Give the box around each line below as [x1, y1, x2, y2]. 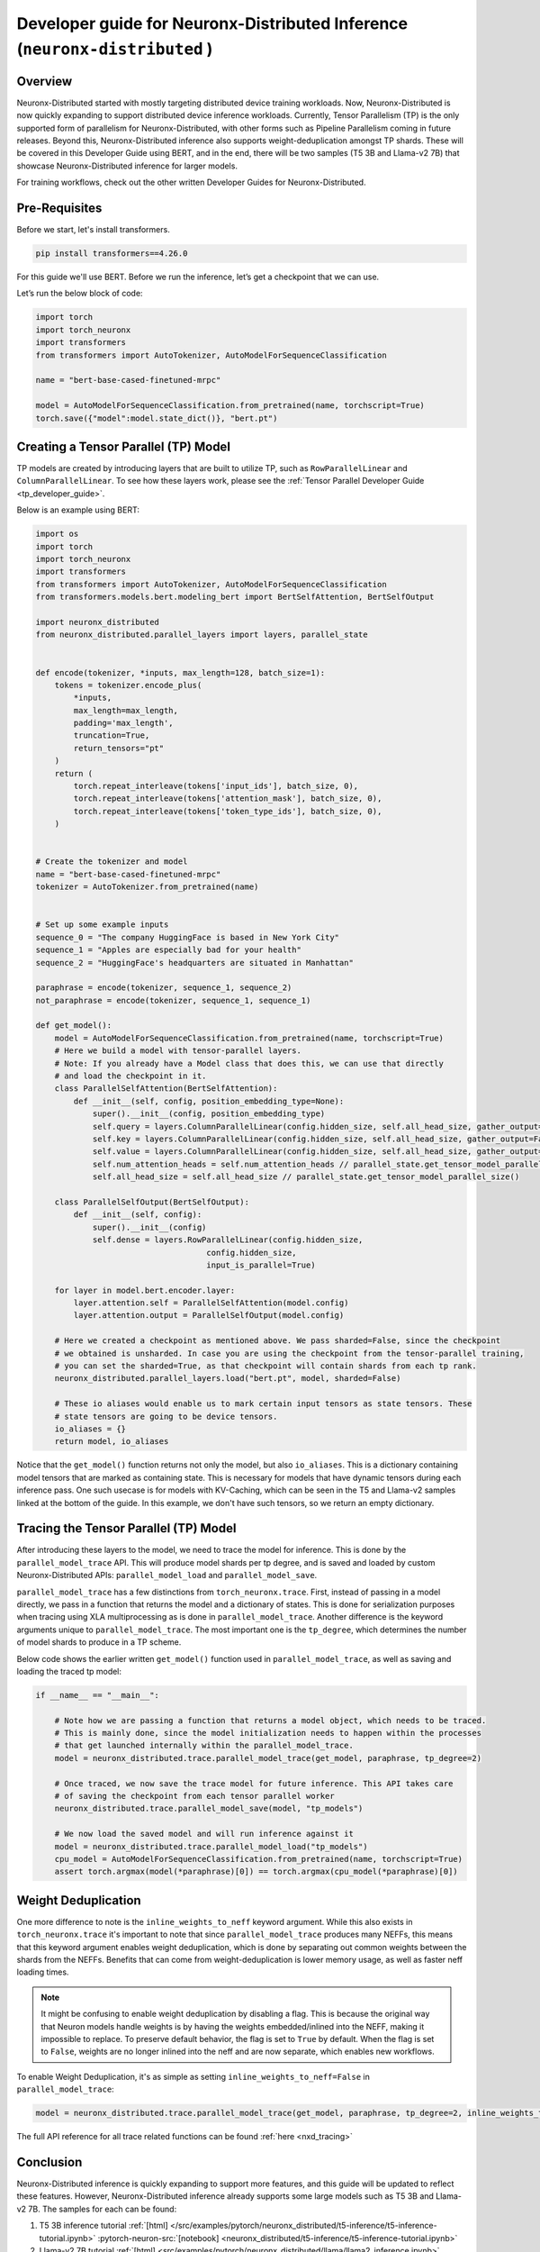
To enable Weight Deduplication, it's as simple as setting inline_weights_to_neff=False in [16, 2071, 371, 2082]
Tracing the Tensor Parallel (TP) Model [16, 1521, 237, 1536]
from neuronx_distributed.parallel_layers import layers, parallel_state [35, 630, 368, 640]
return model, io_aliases [54, 1437, 169, 1447]
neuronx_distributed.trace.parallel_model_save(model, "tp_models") [54, 1803, 364, 1814]
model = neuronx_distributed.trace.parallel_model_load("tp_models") [54, 1841, 368, 1851]
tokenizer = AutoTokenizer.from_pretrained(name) [35, 882, 259, 892]
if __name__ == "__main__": [35, 1690, 159, 1700]
